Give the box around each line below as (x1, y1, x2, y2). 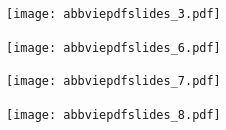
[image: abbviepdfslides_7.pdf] (6, 74, 221, 89)
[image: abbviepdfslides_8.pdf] (6, 107, 221, 122)
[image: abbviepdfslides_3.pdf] (6, 7, 221, 21)
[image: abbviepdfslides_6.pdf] (6, 40, 221, 55)
